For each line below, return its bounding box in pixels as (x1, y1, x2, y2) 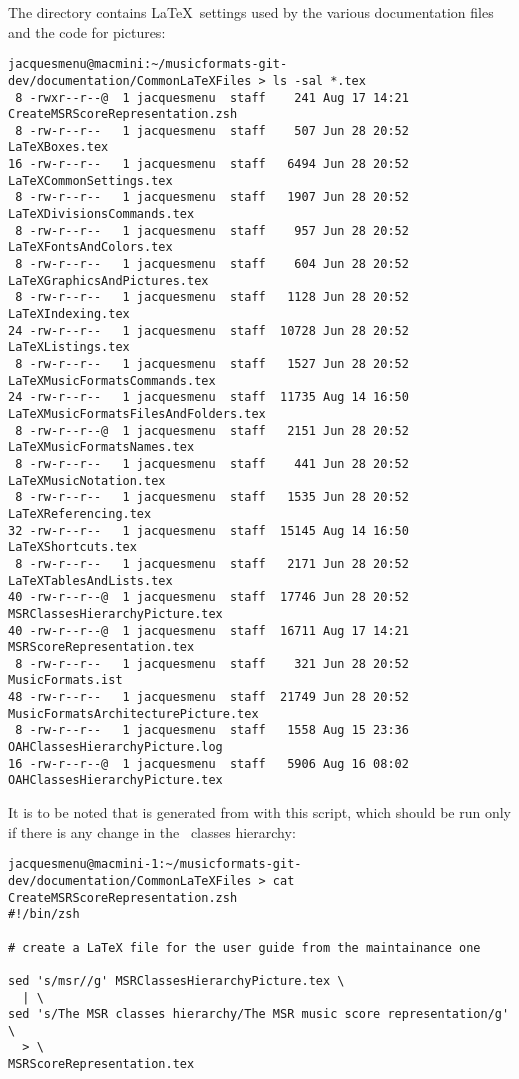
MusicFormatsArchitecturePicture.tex (8, 706, 259, 721)
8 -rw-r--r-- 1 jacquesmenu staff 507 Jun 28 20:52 (15, 123, 409, 138)
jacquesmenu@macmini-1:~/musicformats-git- (8, 857, 302, 872)
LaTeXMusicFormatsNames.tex (8, 440, 195, 455)
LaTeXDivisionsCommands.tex (8, 207, 195, 222)
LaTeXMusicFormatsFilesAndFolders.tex (8, 406, 266, 421)
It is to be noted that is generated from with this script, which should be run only (8, 802, 512, 823)
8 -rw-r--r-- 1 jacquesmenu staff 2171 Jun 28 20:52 (15, 556, 409, 571)
